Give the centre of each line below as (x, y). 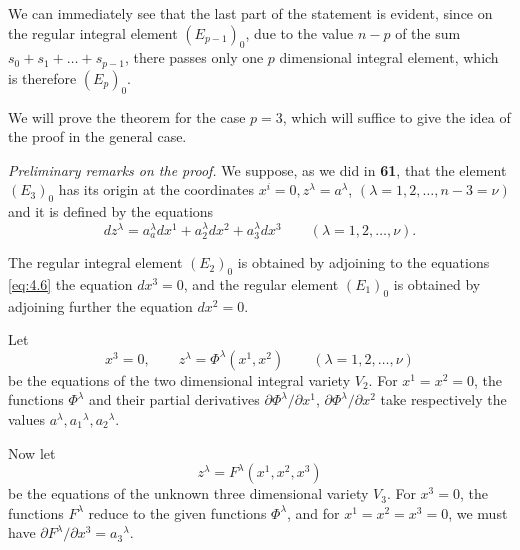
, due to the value (299, 32)
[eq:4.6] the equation (70, 283)
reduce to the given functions (177, 512)
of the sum (428, 32)
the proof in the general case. (97, 136)
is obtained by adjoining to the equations (363, 262)
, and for (313, 512)
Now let (32, 452)
